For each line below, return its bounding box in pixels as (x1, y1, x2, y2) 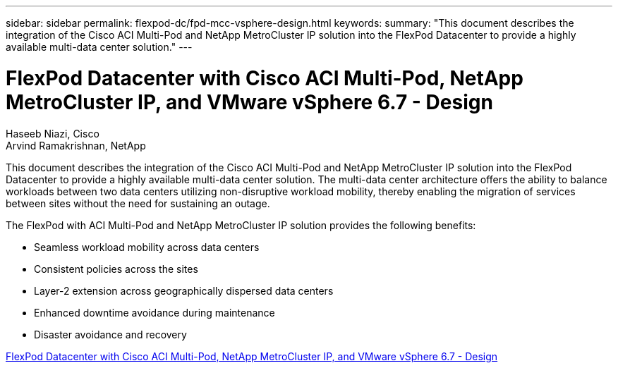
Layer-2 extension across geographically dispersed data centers (34, 284, 334, 297)
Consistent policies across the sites (34, 262, 198, 275)
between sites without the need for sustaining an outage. (6, 197, 270, 209)
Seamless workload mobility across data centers (34, 240, 260, 253)
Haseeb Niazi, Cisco (6, 127, 99, 140)
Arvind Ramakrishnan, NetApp (6, 139, 146, 152)
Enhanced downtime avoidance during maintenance (34, 306, 275, 319)
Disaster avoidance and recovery (34, 328, 187, 341)
